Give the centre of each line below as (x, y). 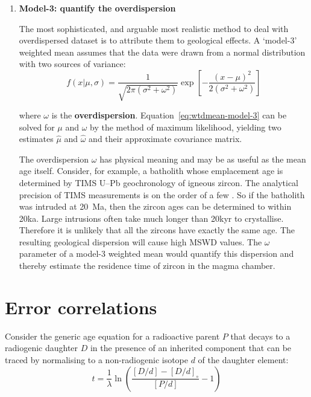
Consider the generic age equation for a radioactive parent (112, 336)
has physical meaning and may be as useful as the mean (203, 159)
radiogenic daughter (42, 348)
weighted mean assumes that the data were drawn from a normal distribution (162, 52)
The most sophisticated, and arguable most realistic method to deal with (154, 28)
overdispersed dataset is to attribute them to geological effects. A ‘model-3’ (158, 40)
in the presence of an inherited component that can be (191, 348)
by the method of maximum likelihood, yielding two (186, 127)
